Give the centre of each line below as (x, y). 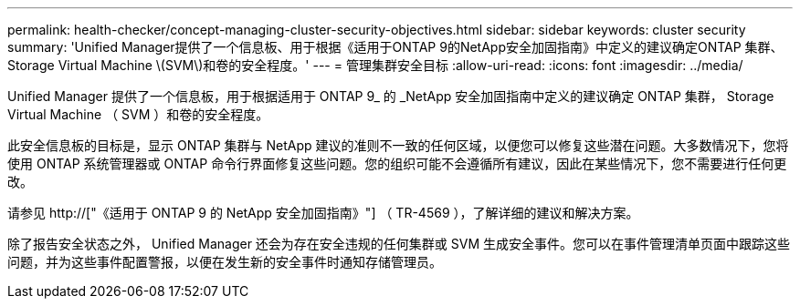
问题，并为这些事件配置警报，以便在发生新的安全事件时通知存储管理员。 (225, 262)
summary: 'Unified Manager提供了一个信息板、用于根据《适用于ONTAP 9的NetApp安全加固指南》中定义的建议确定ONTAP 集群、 (395, 47)
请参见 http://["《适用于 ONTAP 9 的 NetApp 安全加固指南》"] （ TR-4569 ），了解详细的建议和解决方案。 (323, 213)
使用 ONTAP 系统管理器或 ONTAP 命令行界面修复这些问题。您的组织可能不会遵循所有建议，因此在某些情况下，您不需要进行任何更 (397, 163)
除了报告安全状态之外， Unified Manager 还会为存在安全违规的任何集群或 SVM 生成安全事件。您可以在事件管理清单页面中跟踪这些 (399, 244)
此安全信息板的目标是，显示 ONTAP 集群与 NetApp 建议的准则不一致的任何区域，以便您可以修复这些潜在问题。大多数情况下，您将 (398, 145)
